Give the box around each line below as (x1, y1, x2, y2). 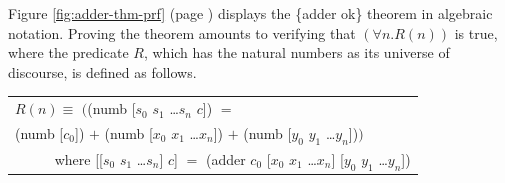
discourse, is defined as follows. (8, 61, 197, 82)
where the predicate (8, 42, 129, 63)
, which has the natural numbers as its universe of (143, 42, 450, 63)
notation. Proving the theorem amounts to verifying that (8, 22, 356, 43)
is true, (454, 22, 498, 43)
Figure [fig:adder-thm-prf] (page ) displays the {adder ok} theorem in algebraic (8, 3, 493, 23)
